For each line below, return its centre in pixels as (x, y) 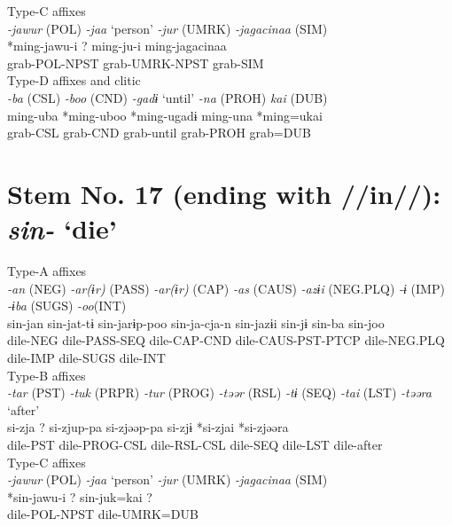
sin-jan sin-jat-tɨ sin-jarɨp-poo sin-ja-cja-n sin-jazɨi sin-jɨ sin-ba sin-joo (196, 322)
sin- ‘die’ (62, 229)
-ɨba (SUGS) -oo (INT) (67, 306)
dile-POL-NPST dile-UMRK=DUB (103, 514)
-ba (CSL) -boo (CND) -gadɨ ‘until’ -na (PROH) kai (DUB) (168, 97)
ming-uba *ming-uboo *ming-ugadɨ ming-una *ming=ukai (165, 115)
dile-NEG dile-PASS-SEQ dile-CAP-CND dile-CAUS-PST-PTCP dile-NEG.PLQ (226, 340)
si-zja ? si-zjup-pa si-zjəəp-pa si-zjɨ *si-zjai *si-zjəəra (148, 427)
